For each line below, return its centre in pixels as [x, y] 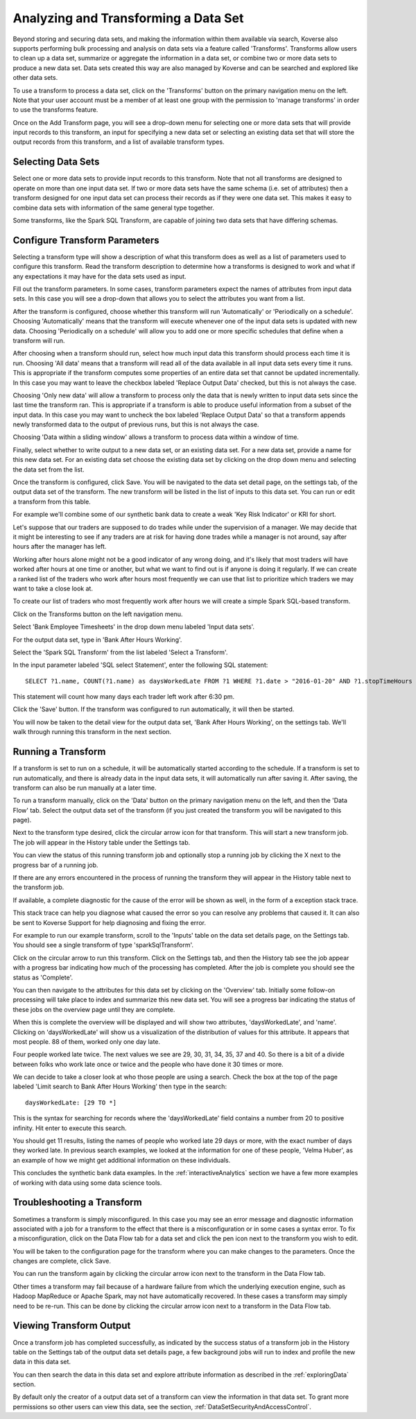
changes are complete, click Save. [62, 1261]
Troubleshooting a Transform [77, 1203]
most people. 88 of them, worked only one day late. [87, 1041]
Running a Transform [59, 752]
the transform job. [38, 887]
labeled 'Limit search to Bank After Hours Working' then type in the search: [120, 1086]
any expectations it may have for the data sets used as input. [99, 276]
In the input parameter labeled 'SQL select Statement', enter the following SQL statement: [140, 665]
